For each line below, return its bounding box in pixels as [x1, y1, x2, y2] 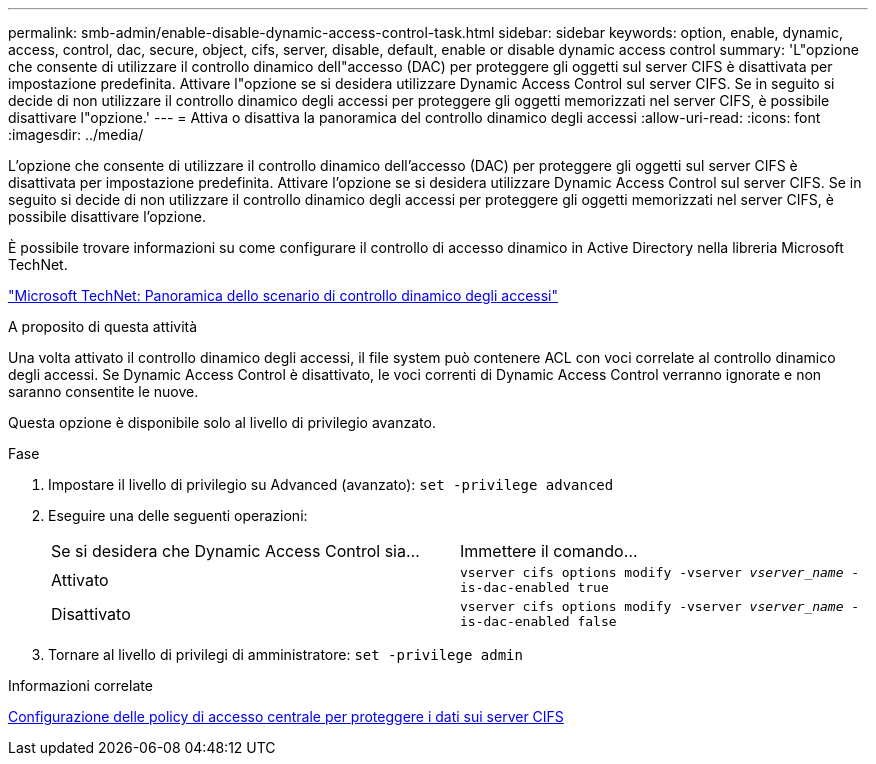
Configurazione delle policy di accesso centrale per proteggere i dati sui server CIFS [8, 708, 564, 725]
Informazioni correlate [8, 677, 153, 694]
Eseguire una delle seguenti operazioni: [48, 507, 308, 524]
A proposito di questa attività [8, 318, 198, 335]
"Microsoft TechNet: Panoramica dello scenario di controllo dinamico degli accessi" [8, 287, 559, 304]
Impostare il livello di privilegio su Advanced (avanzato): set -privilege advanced [48, 476, 614, 493]
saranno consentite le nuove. [8, 383, 199, 400]
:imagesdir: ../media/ [8, 126, 144, 143]
